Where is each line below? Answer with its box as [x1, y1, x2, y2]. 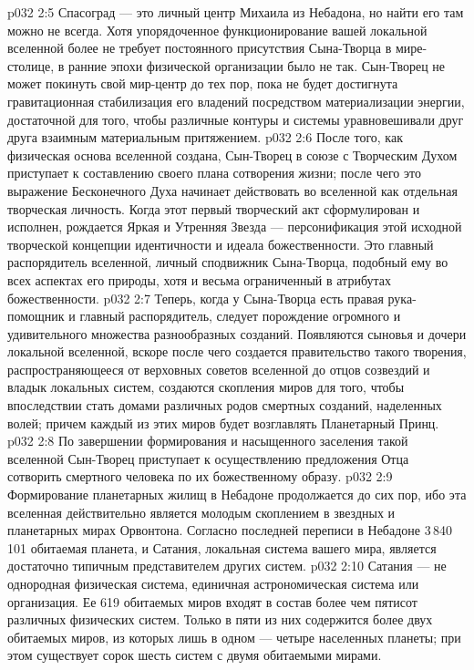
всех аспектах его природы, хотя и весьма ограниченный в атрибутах [7, 270, 391, 289]
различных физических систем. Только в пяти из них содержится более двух [7, 610, 433, 629]
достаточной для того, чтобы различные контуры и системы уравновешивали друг [7, 109, 464, 129]
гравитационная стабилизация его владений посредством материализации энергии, [7, 91, 465, 110]
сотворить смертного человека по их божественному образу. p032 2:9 [7, 467, 393, 486]
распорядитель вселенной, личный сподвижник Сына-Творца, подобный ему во [7, 253, 448, 272]
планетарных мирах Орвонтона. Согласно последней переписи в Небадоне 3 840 [7, 521, 453, 540]
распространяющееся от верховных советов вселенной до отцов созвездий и [7, 359, 430, 378]
